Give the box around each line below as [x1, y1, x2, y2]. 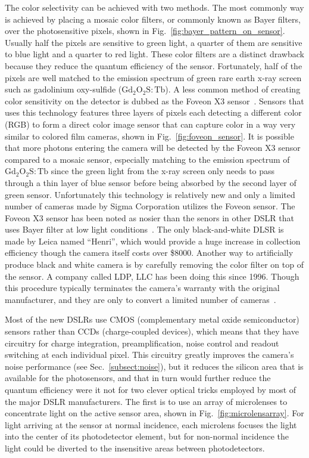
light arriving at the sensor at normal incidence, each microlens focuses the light [5, 418, 297, 431]
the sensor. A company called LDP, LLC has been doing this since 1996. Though [5, 270, 299, 282]
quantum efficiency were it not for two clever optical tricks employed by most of [5, 383, 296, 395]
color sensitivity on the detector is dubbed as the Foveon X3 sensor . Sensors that [5, 94, 304, 107]
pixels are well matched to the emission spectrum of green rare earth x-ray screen [5, 71, 302, 83]
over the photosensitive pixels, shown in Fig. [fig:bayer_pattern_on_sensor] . [5, 24, 285, 37]
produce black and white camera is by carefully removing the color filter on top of [5, 258, 304, 271]
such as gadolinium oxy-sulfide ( [5, 83, 122, 95]
